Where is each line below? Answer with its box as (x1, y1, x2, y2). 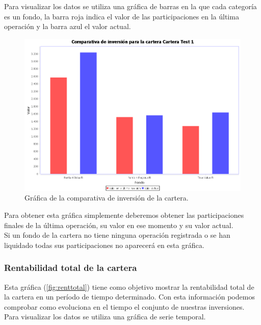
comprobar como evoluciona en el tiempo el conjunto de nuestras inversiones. (4, 301, 245, 312)
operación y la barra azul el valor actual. (4, 21, 131, 32)
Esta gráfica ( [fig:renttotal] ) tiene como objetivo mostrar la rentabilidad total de (4, 281, 254, 292)
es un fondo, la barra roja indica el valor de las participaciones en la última (4, 11, 239, 21)
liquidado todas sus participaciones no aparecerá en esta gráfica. (4, 239, 204, 250)
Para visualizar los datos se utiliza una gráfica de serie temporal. (4, 311, 206, 322)
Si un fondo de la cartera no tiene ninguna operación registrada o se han (4, 230, 230, 240)
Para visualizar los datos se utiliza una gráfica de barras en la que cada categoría (4, 1, 257, 11)
